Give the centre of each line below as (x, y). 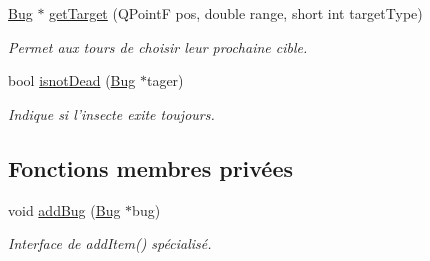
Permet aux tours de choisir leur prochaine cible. (158, 46)
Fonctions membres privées (151, 167)
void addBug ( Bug (64, 209)
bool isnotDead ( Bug (72, 80)
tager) (165, 80)
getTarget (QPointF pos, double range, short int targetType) (236, 13)
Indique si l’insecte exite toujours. (111, 113)
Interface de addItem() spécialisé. (110, 243)
